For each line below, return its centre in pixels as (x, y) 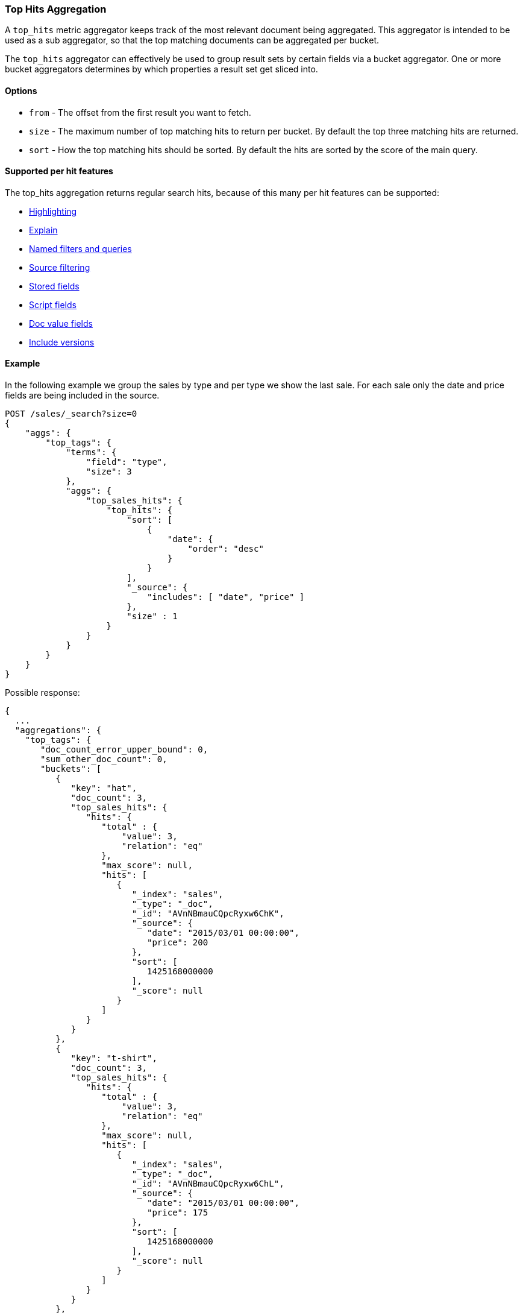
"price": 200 (178, 943)
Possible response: (42, 693)
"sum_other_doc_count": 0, (104, 759)
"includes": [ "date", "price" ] (226, 597)
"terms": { (91, 453)
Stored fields (54, 286)
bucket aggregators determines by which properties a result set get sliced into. (161, 69)
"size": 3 (109, 472)
